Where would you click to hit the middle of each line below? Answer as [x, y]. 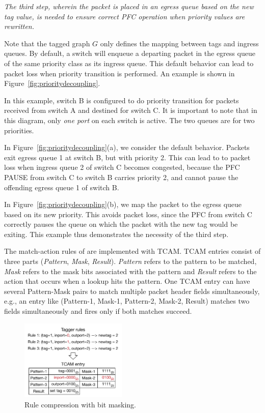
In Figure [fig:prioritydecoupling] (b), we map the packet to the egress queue [123, 204]
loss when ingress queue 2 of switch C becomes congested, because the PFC [122, 167]
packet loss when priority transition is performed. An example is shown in [120, 73]
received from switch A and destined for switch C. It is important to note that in [131, 110]
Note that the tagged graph [47, 43]
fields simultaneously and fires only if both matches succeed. [98, 311]
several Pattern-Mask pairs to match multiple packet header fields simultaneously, [132, 291]
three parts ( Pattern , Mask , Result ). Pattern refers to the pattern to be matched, [130, 261]
